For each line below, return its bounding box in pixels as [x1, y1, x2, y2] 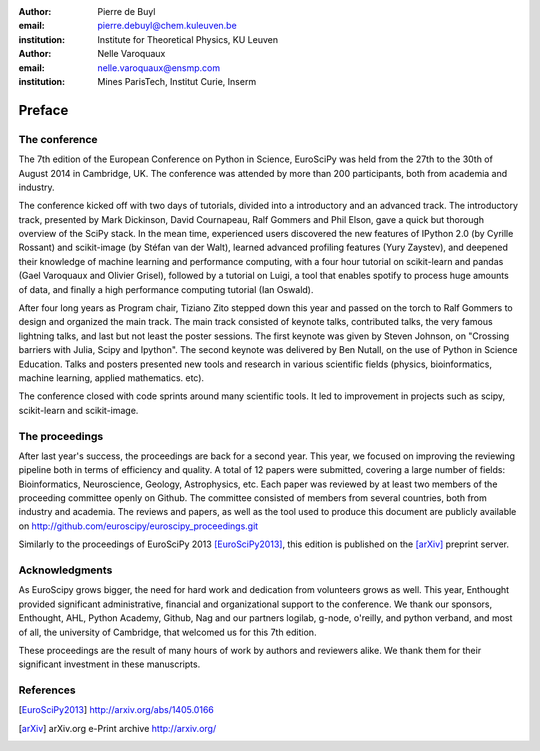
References [18, 683, 76, 697]
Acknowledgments [18, 563, 113, 577]
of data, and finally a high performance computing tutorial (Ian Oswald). [18, 283, 314, 295]
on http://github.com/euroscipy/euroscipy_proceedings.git [18, 520, 259, 532]
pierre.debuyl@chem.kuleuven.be [97, 20, 237, 32]
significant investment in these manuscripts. [18, 658, 201, 670]
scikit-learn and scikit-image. [18, 404, 139, 416]
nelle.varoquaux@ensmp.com [97, 61, 221, 74]
